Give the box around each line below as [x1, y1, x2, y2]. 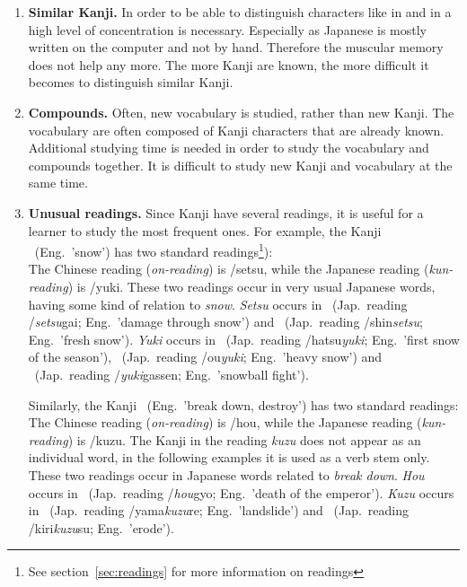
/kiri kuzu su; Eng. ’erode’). [28, 518, 174, 537]
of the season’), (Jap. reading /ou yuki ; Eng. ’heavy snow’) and [28, 347, 383, 366]
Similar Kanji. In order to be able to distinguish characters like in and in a [28, 3, 452, 21]
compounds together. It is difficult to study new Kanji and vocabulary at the [28, 155, 453, 174]
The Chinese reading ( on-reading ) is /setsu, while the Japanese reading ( [28, 259, 429, 278]
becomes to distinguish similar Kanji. [28, 73, 233, 92]
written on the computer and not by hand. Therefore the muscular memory [28, 38, 444, 57]
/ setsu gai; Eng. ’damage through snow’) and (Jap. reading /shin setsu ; [28, 312, 424, 331]
